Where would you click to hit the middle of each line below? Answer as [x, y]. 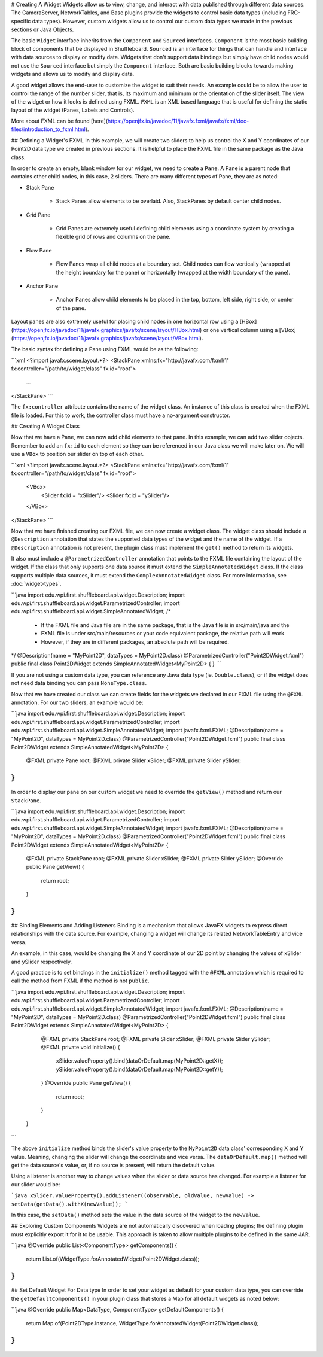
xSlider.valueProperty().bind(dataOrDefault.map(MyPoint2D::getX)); [140, 1061]
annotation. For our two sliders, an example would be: [77, 702]
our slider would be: [36, 1184]
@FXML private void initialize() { [80, 1048]
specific [21, 21]
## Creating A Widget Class [45, 426]
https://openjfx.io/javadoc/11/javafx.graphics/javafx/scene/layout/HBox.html [106, 330]
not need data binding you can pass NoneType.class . [79, 683]
